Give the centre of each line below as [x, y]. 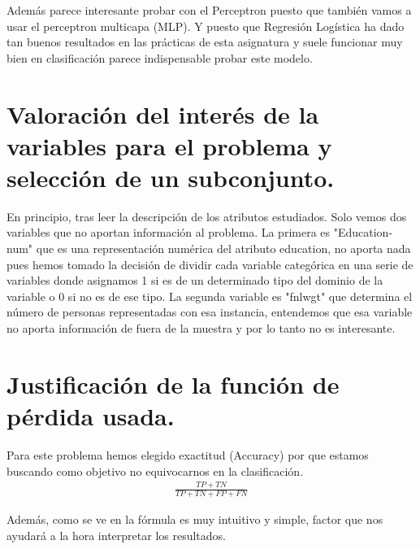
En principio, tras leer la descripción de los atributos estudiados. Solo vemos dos [207, 216]
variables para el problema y [169, 145]
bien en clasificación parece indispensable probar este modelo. [160, 57]
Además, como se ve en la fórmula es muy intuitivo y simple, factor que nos [195, 519]
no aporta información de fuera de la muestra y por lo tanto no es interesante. [201, 328]
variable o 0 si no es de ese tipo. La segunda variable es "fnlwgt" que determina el [210, 296]
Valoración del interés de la [163, 113]
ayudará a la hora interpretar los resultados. [116, 535]
